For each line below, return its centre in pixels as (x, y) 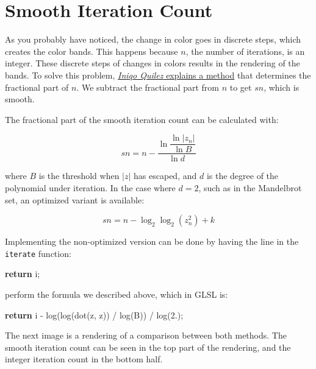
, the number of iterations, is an (245, 51)
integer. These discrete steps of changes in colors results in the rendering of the (153, 63)
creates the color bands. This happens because (92, 51)
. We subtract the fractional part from (148, 87)
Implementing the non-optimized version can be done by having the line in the (152, 241)
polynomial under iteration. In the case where (90, 187)
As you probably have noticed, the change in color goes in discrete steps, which (153, 39)
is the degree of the (242, 176)
